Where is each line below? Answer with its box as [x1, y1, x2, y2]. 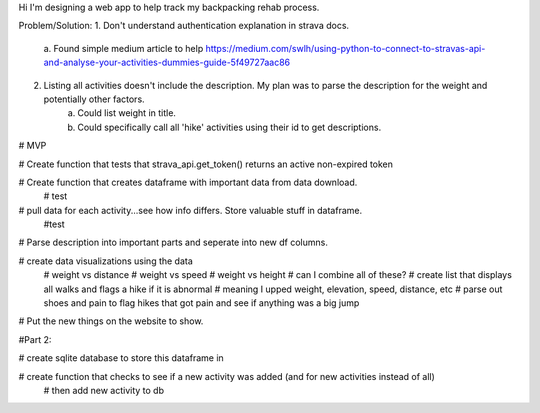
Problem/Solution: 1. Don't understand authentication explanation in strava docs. [18, 20, 350, 32]
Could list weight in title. [77, 107, 177, 119]
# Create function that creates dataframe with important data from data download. [18, 176, 358, 188]
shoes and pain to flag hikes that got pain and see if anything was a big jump [43, 297, 360, 309]
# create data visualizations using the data [18, 255, 194, 267]
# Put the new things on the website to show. [18, 315, 204, 327]
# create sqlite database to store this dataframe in [18, 352, 224, 364]
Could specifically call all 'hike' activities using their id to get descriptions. [77, 121, 382, 133]
